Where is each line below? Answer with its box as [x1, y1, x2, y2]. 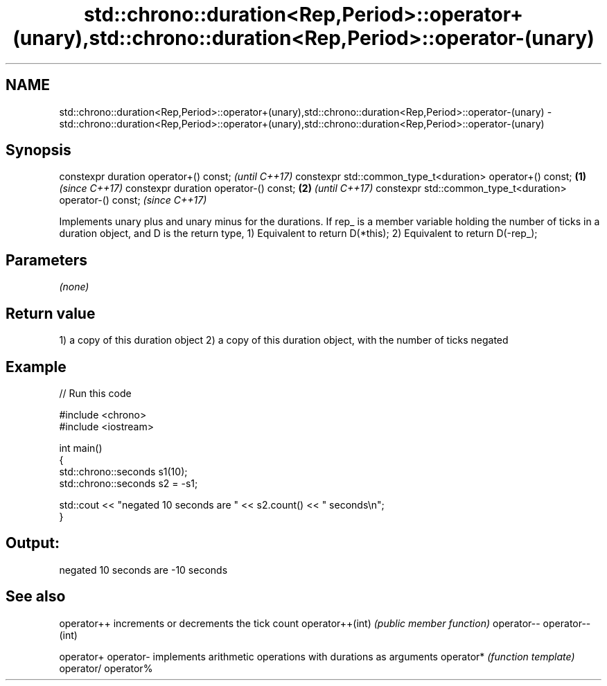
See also [6, 588, 66, 606]
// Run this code [59, 387, 132, 399]
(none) [59, 281, 89, 293]
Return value [6, 304, 96, 322]
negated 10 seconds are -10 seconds [59, 563, 228, 576]
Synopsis [6, 141, 71, 159]
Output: [6, 534, 60, 552]
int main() [59, 441, 103, 454]
